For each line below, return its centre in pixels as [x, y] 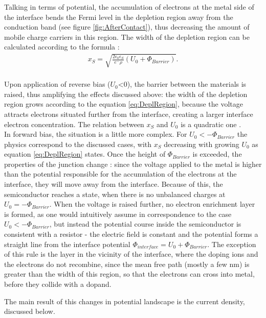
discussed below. [30, 311]
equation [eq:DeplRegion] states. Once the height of [85, 154]
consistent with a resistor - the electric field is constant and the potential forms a [131, 234]
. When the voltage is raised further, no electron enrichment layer [152, 204]
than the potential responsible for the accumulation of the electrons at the [120, 174]
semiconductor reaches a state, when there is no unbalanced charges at [115, 194]
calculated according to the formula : [62, 47]
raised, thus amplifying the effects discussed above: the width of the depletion [126, 94]
